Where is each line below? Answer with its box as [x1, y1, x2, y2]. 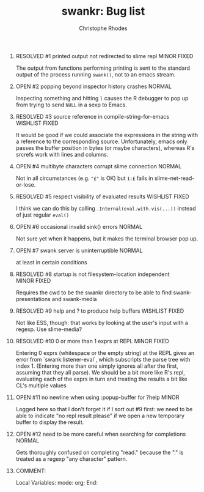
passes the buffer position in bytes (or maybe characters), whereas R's [15, 144, 195, 151]
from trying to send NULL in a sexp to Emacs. [15, 101, 127, 108]
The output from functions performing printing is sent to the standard [15, 64, 191, 72]
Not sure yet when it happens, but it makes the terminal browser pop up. [15, 234, 199, 242]
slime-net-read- [154, 174, 195, 182]
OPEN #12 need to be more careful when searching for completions [15, 430, 186, 438]
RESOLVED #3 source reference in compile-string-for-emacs [15, 113, 170, 120]
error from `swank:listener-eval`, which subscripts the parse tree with [15, 356, 191, 363]
